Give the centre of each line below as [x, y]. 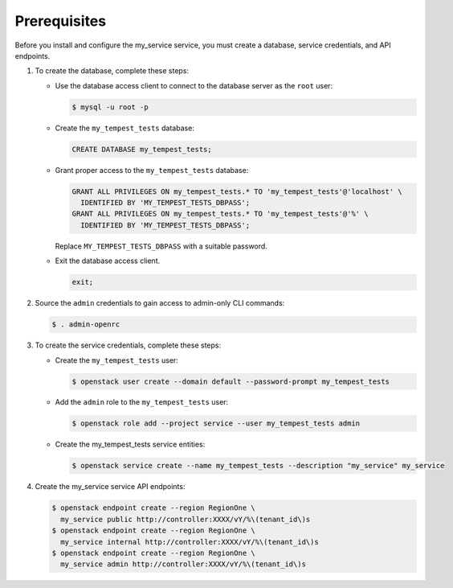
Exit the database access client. [108, 261]
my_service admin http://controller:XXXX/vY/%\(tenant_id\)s [184, 564]
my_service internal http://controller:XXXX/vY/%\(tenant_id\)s [190, 542]
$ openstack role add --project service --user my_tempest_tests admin [216, 424]
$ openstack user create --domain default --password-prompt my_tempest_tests [231, 381]
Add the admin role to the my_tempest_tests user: [142, 402]
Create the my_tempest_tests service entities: [130, 444]
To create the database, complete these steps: [112, 71]
